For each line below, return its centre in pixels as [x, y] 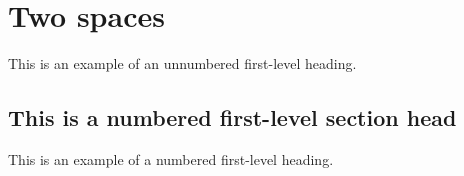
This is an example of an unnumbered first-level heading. [182, 63]
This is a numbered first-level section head [232, 117]
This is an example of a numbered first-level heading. [171, 158]
